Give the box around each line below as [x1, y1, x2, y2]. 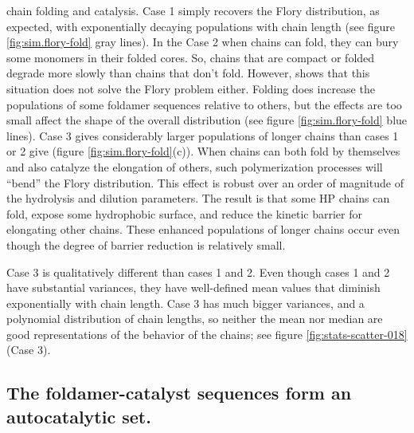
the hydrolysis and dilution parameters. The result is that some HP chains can [6, 190, 390, 207]
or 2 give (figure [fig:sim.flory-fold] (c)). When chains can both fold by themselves [6, 143, 400, 159]
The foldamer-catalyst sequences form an [6, 380, 352, 405]
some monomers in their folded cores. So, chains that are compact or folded [6, 49, 375, 65]
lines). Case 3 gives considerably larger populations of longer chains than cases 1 [6, 127, 399, 144]
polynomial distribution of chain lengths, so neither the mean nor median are [6, 310, 383, 327]
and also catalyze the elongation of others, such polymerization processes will [6, 158, 383, 175]
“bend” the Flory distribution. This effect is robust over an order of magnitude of [6, 174, 404, 191]
